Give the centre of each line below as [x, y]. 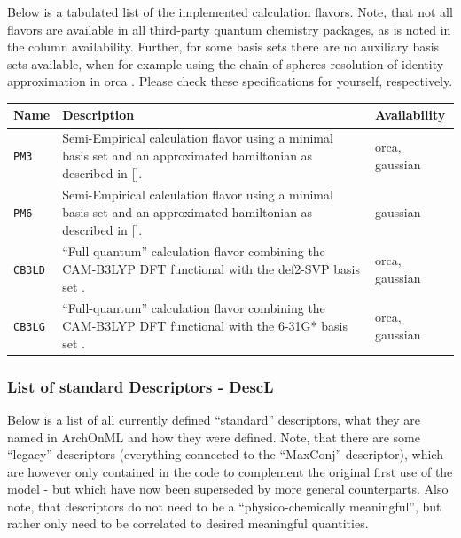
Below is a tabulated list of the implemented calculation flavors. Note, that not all [230, 12]
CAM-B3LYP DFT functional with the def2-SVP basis [211, 268]
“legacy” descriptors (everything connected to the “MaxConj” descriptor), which [225, 454]
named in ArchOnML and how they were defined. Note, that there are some [214, 437]
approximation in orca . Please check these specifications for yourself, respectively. [230, 81]
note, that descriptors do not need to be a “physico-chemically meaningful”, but [224, 506]
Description [98, 115]
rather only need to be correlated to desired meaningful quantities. [188, 523]
